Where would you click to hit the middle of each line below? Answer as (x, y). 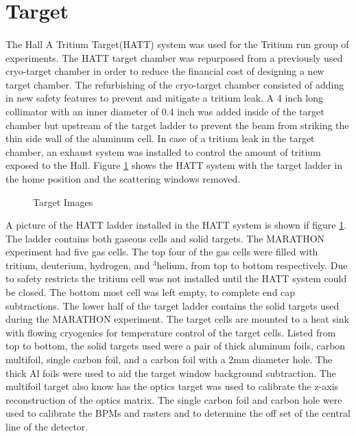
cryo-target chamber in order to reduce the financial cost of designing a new (165, 71)
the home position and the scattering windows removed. (123, 178)
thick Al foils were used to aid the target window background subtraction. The (171, 372)
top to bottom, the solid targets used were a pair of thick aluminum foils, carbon (176, 346)
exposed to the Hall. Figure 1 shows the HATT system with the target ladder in (174, 165)
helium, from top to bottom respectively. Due (252, 265)
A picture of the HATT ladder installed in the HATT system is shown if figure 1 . (176, 225)
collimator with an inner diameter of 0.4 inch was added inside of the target (165, 111)
